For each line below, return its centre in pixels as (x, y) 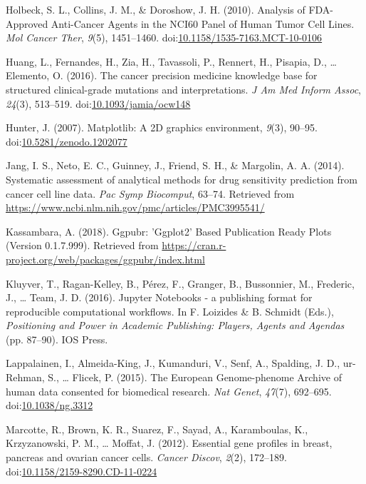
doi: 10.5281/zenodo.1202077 (67, 141)
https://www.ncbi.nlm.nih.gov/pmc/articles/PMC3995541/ (135, 207)
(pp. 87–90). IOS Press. (57, 339)
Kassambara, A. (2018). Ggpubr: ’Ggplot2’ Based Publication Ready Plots (169, 231)
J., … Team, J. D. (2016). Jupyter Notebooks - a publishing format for (159, 297)
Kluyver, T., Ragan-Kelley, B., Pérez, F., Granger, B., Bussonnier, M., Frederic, (180, 283)
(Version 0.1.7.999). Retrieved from (82, 245)
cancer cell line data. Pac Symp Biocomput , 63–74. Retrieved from (150, 193)
